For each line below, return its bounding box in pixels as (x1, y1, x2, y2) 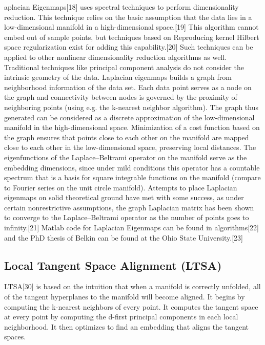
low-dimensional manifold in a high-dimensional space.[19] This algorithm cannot (4, 21, 259, 32)
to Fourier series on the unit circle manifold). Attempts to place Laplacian (4, 182, 237, 192)
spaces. (4, 331, 26, 342)
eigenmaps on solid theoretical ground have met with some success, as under (4, 192, 244, 203)
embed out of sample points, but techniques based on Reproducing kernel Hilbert (4, 31, 259, 42)
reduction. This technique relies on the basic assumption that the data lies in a (4, 11, 252, 22)
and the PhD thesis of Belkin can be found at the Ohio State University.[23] (4, 232, 243, 243)
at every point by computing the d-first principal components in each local (4, 311, 238, 322)
